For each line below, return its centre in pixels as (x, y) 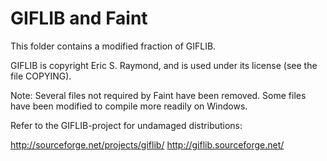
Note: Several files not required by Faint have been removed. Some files (158, 95)
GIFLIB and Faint (79, 18)
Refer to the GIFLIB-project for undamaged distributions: (126, 125)
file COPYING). (41, 76)
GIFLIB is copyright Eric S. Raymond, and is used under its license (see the (164, 65)
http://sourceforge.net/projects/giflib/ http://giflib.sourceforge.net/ (147, 144)
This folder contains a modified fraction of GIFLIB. (113, 46)
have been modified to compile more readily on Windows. (129, 106)
